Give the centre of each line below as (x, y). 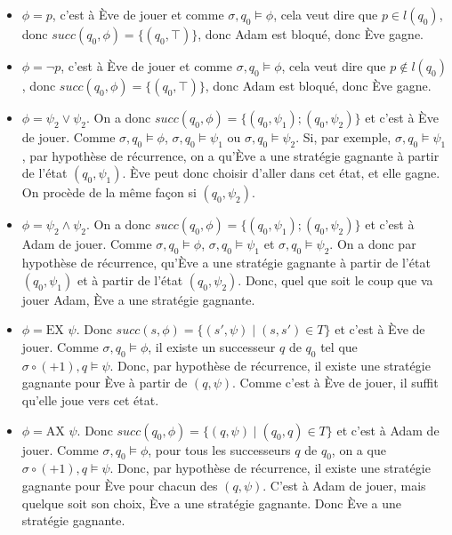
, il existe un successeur (212, 346)
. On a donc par (373, 244)
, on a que (359, 449)
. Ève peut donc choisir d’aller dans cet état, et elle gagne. (281, 173)
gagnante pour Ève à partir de (105, 383)
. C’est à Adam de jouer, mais (344, 485)
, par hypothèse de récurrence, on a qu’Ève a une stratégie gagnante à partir (230, 155)
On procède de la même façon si (109, 192)
